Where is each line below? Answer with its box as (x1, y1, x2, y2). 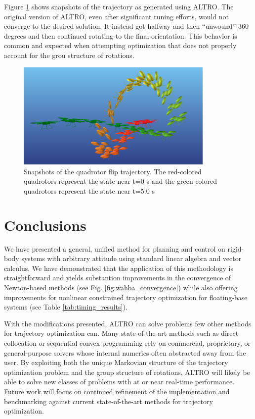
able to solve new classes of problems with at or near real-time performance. (4, 376, 235, 387)
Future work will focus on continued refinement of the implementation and (4, 386, 230, 396)
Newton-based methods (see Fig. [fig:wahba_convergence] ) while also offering (4, 282, 238, 292)
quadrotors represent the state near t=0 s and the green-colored (24, 176, 217, 186)
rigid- (227, 243, 244, 254)
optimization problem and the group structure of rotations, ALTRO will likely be (4, 367, 250, 377)
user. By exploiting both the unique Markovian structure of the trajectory (4, 357, 228, 367)
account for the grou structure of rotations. (4, 50, 134, 60)
